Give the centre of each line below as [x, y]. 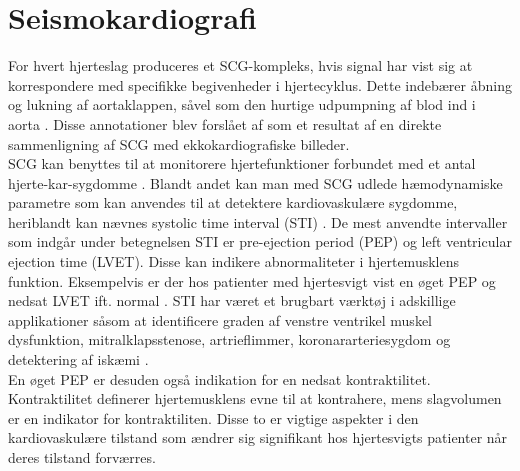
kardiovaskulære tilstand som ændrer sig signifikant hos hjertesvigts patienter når [258, 437]
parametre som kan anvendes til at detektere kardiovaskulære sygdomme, [233, 202]
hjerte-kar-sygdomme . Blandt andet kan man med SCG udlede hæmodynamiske [255, 182]
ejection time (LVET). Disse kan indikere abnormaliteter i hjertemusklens [233, 261]
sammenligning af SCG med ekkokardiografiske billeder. [179, 143]
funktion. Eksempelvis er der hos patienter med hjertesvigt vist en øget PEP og [252, 280]
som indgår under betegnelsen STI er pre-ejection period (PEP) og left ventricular [260, 241]
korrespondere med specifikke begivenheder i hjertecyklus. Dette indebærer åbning [260, 84]
